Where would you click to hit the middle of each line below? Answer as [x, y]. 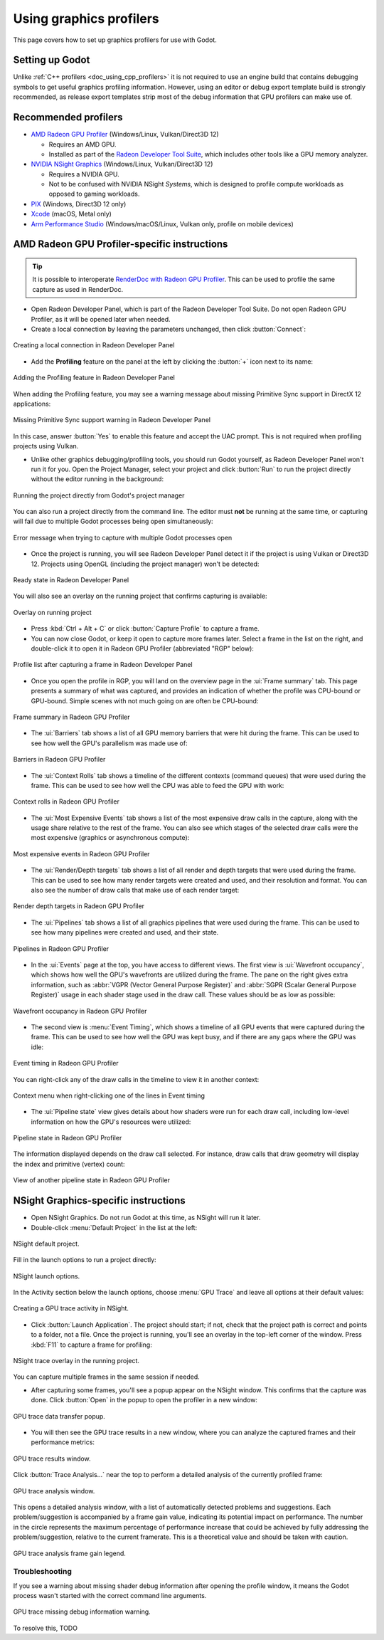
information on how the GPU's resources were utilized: [111, 1122]
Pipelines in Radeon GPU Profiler [61, 948]
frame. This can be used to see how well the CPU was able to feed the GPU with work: [158, 785]
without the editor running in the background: [97, 479]
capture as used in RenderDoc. [78, 289]
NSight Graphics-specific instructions [100, 1200]
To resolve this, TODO [46, 1628]
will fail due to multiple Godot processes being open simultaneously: [113, 521]
